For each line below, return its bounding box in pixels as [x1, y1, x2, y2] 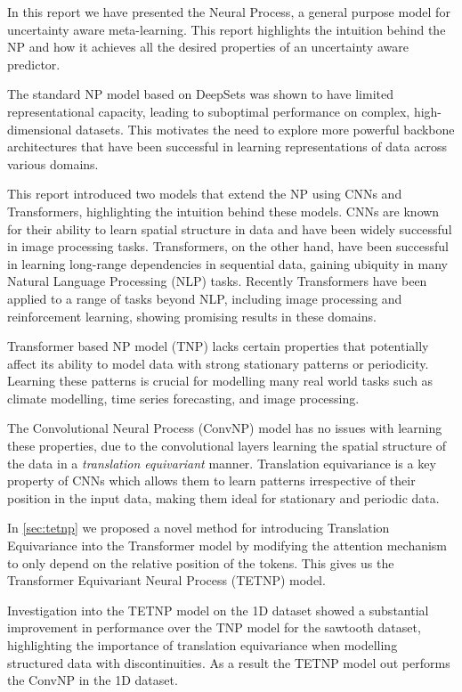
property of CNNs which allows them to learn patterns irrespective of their [7, 471, 416, 490]
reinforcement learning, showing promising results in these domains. [7, 306, 377, 325]
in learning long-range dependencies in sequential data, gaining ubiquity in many [7, 254, 448, 273]
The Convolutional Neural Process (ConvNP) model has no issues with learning [7, 419, 442, 437]
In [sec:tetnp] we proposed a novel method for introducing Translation [7, 518, 390, 537]
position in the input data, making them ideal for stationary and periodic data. [7, 488, 440, 507]
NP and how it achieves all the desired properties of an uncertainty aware [7, 37, 409, 56]
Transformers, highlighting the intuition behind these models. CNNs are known [7, 201, 440, 220]
